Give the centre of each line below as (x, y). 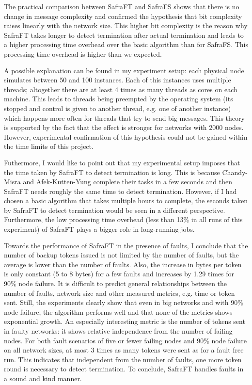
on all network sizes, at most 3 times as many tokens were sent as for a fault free (124, 350)
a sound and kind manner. (43, 378)
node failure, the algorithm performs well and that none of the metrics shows (118, 312)
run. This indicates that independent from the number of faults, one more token (123, 359)
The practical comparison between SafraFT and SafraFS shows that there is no (122, 6)
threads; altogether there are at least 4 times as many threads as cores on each (121, 89)
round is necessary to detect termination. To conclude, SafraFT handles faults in (124, 369)
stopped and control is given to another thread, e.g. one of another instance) (118, 108)
